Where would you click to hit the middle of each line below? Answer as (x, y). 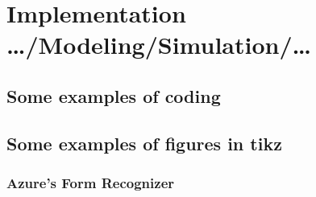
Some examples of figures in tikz (144, 143)
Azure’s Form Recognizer (91, 183)
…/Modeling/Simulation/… (159, 45)
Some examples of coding (114, 95)
